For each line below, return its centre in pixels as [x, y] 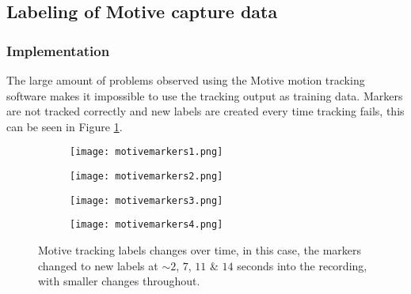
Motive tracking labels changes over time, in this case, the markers [200, 250]
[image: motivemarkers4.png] [147, 225]
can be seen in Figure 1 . [65, 126]
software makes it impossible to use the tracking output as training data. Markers [205, 95]
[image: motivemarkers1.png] [147, 152]
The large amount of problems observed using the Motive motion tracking [186, 80]
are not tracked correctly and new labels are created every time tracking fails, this [205, 111]
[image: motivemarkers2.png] [147, 177]
